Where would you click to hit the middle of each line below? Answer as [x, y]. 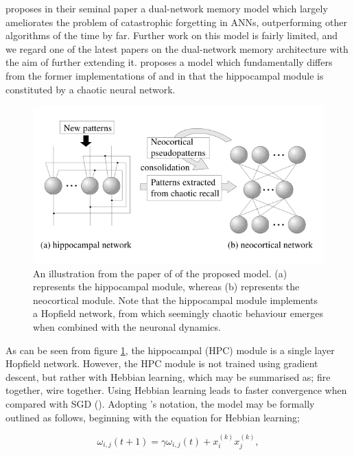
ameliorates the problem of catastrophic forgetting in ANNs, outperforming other [176, 22]
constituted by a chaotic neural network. [91, 89]
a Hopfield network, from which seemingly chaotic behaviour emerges [178, 313]
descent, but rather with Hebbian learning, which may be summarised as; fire [168, 376]
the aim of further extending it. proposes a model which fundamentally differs [169, 62]
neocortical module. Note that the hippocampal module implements [176, 300]
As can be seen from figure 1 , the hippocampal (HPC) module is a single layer [170, 350]
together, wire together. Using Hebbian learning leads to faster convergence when [176, 390]
